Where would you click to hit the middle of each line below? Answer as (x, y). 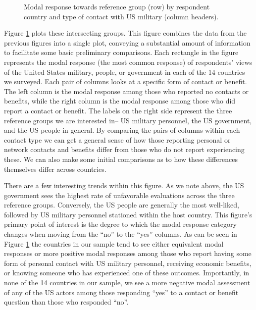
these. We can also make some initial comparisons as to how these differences (121, 159)
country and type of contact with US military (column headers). (121, 16)
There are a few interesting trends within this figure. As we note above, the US (124, 185)
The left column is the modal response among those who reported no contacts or (127, 91)
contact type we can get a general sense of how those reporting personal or (117, 139)
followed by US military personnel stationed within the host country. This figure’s (128, 214)
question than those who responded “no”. (66, 302)
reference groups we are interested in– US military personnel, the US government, (128, 120)
